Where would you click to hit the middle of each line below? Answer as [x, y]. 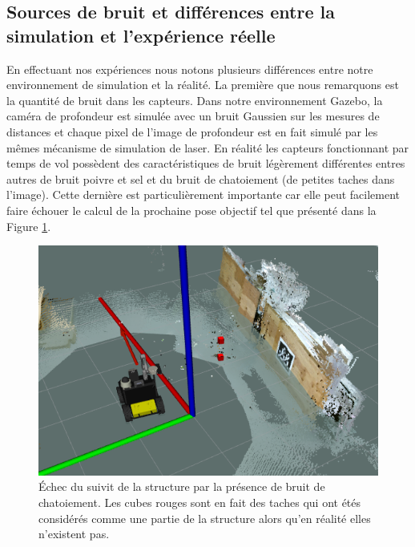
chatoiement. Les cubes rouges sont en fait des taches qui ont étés [200, 502]
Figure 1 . [29, 226]
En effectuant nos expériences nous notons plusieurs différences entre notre [190, 69]
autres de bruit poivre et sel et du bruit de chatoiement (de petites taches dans [201, 178]
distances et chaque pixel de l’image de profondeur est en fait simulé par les [192, 131]
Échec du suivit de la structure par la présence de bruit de [182, 486]
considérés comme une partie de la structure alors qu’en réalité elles [205, 518]
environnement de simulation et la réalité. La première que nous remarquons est [203, 85]
